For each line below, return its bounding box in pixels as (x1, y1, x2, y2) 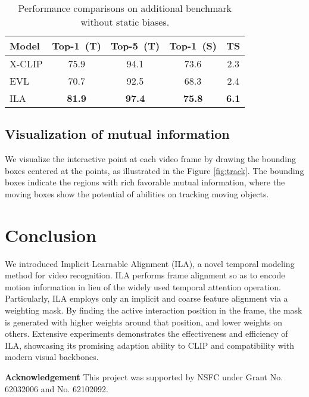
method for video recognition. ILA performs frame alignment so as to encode (5, 269, 285, 281)
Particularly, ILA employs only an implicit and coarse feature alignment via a (5, 292, 288, 305)
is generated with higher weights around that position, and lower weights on (5, 315, 282, 328)
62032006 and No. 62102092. (5, 382, 108, 395)
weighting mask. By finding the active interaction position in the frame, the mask (5, 304, 302, 317)
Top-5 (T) (110, 39, 160, 52)
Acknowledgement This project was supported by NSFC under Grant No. (5, 371, 283, 383)
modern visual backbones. (5, 351, 99, 363)
